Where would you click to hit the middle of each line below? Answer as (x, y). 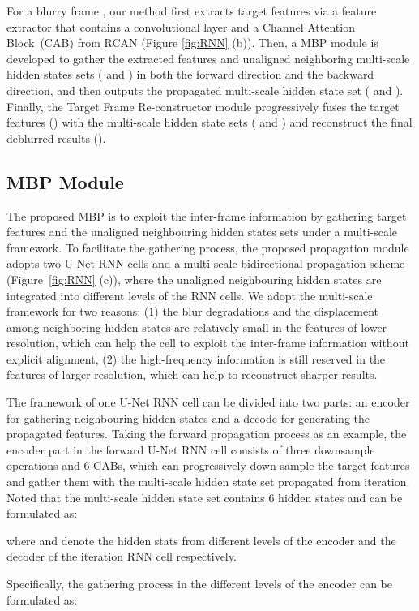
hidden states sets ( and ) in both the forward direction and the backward (190, 74)
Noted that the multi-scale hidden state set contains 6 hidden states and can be (205, 497)
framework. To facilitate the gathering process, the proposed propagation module (208, 247)
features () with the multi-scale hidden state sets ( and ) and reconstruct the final (209, 122)
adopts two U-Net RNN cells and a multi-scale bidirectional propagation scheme (206, 263)
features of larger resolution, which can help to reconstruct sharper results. (192, 374)
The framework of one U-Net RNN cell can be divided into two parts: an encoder (208, 402)
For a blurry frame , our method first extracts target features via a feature (192, 11)
